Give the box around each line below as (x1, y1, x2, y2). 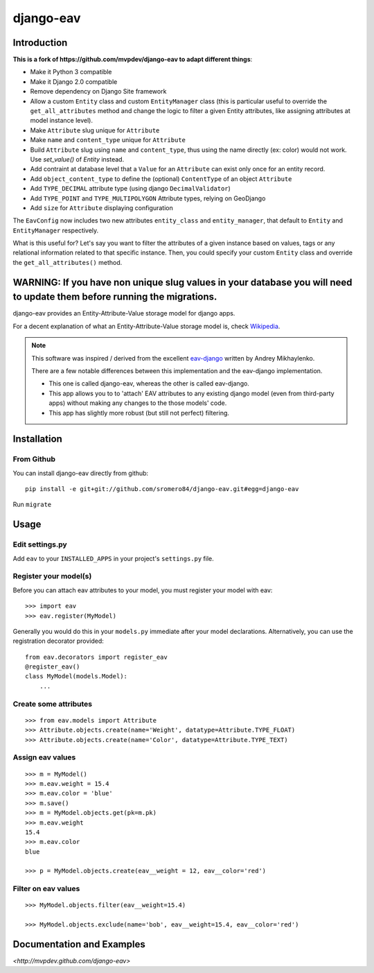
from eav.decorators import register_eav (25, 653, 168, 661)
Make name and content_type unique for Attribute (30, 136, 186, 144)
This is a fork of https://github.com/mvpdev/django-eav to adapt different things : (12, 55, 253, 64)
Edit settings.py (12, 540, 67, 549)
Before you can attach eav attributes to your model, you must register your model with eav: (12, 586, 273, 594)
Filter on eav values (12, 884, 80, 894)
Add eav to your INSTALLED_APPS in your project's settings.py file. (12, 554, 214, 562)
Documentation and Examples (12, 938, 145, 950)
